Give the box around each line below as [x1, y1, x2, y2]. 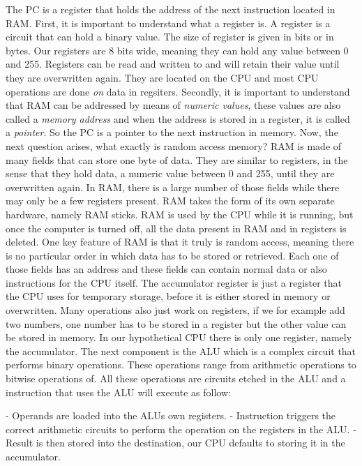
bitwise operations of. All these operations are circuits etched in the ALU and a [6, 371, 346, 386]
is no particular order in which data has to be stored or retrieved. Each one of [6, 248, 339, 262]
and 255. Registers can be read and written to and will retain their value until [6, 57, 340, 71]
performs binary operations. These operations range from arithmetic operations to [6, 357, 356, 372]
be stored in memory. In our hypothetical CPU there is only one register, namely [6, 330, 352, 345]
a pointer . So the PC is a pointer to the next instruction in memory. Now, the [6, 125, 338, 140]
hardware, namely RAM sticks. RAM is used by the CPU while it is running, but [6, 206, 354, 221]
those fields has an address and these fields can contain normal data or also [6, 262, 327, 276]
